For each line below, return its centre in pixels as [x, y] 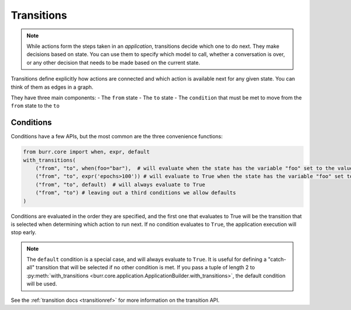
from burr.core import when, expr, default [87, 152]
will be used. [42, 284]
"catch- [277, 259]
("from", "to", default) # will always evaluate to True [120, 184]
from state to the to [35, 106]
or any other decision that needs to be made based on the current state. [113, 62]
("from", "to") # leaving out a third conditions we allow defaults [136, 193]
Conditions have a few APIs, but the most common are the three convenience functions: [117, 137]
